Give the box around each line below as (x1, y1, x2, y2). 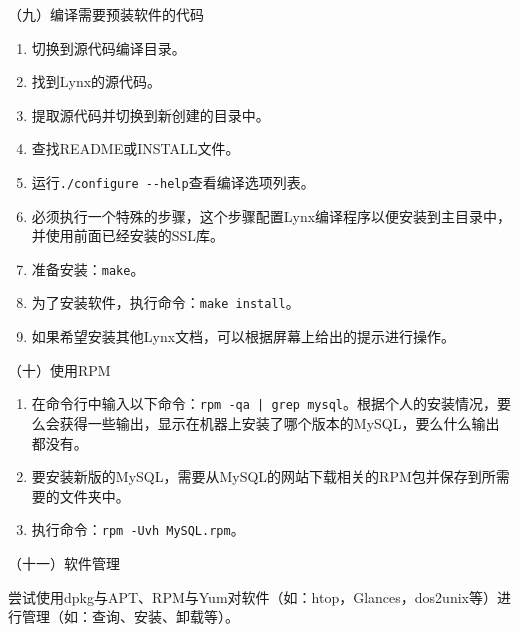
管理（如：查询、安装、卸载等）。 (21, 606, 239, 627)
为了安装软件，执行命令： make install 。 (31, 292, 300, 313)
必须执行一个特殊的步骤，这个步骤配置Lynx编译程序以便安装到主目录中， (31, 205, 512, 226)
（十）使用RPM (8, 359, 111, 380)
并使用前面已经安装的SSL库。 (31, 225, 225, 246)
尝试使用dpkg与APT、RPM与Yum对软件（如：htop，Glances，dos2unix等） (8, 586, 497, 607)
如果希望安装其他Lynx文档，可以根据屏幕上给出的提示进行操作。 (31, 326, 456, 347)
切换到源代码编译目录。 (31, 37, 186, 58)
